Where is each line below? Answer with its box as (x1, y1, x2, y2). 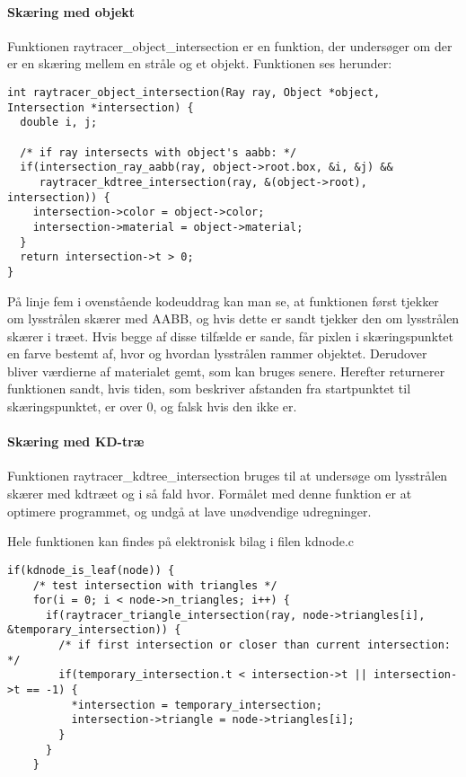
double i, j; (20, 116, 98, 129)
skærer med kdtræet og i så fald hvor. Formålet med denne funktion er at (7, 484, 412, 503)
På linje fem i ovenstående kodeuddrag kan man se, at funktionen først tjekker (7, 291, 439, 310)
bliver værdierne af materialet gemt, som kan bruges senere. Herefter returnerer (7, 361, 445, 380)
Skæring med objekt (7, 2, 136, 21)
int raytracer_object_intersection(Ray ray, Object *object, (7, 85, 381, 99)
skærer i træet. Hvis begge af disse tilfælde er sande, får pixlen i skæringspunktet (7, 326, 453, 345)
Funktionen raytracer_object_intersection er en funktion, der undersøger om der (7, 36, 453, 55)
